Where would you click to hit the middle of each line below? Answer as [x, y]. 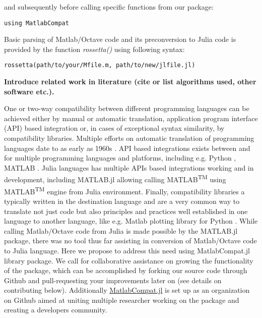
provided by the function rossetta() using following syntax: [94, 49]
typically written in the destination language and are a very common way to [122, 201]
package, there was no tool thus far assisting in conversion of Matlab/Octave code [130, 241]
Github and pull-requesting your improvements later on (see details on [113, 280]
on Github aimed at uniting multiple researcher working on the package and [122, 300]
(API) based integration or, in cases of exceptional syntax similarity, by [114, 128]
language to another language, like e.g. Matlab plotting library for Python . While [131, 221]
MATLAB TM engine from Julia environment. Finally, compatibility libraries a [124, 190]
